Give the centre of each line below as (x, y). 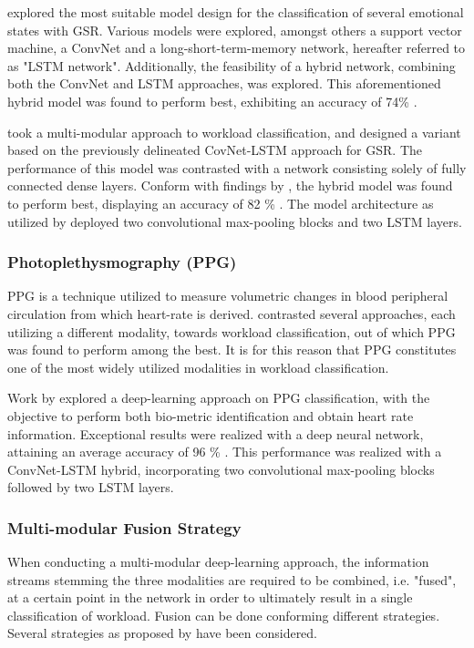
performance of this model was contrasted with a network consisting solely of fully (237, 167)
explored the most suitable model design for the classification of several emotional (236, 12)
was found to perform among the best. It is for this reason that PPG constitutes (232, 350)
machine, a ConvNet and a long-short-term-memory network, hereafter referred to (237, 48)
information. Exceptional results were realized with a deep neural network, (216, 433)
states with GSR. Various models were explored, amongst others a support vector (235, 30)
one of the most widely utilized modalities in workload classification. (198, 367)
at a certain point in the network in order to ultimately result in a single (210, 597)
